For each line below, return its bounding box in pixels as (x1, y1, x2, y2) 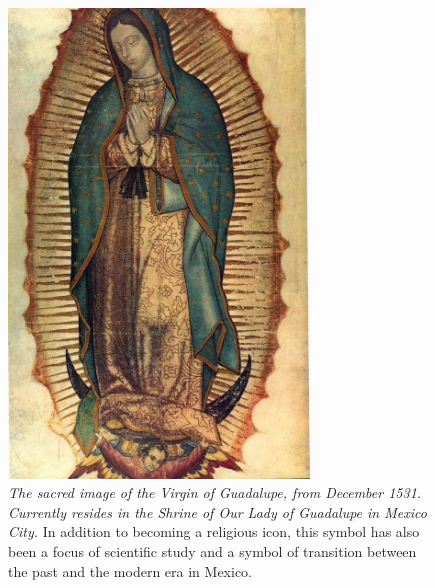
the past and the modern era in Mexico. (8, 560, 252, 581)
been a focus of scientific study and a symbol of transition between (8, 540, 417, 561)
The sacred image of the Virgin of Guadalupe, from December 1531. (8, 482, 422, 503)
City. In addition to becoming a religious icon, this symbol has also (8, 521, 420, 542)
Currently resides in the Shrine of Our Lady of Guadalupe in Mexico (8, 501, 427, 522)
